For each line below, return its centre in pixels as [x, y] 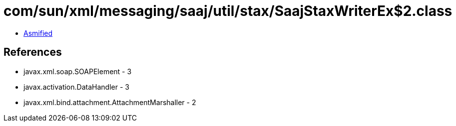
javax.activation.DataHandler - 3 [76, 87]
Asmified [38, 33]
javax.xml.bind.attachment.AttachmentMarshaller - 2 [110, 102]
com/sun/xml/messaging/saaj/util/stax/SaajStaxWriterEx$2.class [228, 11]
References [33, 52]
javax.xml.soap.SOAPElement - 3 [78, 71]
